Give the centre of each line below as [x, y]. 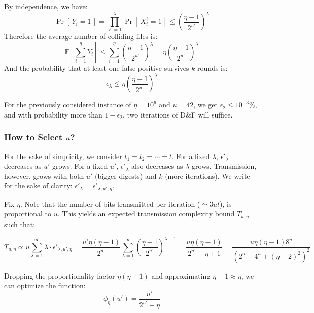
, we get [205, 105]
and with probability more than [53, 114]
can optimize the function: [45, 285]
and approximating [181, 275]
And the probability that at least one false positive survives [97, 68]
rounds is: [213, 68]
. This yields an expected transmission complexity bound [146, 213]
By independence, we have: [46, 6]
